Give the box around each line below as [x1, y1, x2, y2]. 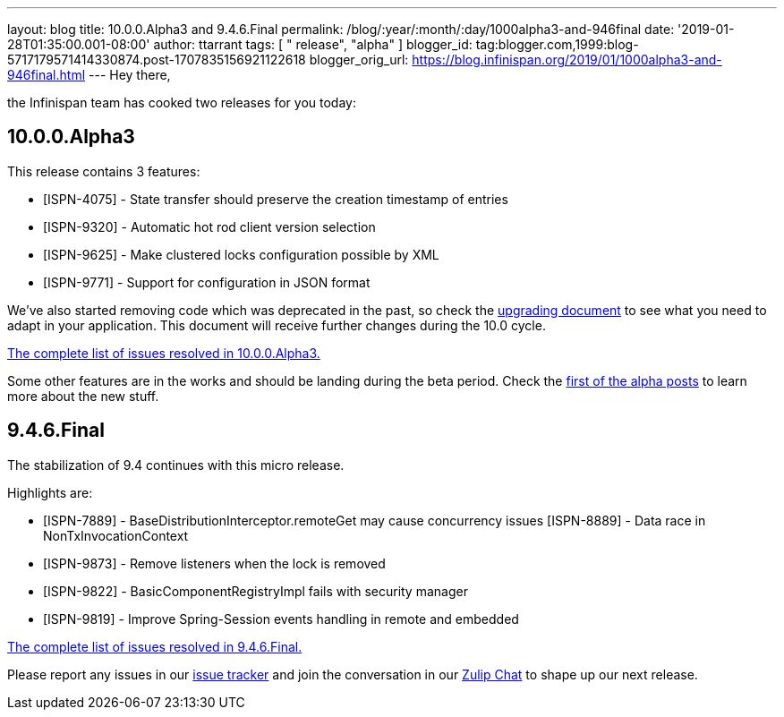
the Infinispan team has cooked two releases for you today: [7, 95, 356, 110]
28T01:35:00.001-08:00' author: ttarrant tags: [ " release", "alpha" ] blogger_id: [7, 37, 473, 52]
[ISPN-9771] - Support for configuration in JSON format [43, 274, 371, 290]
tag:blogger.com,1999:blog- [475, 37, 639, 52]
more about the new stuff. [7, 388, 159, 404]
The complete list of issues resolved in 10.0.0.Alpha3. [7, 345, 320, 361]
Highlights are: [7, 484, 93, 500]
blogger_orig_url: [309, 52, 409, 67]
